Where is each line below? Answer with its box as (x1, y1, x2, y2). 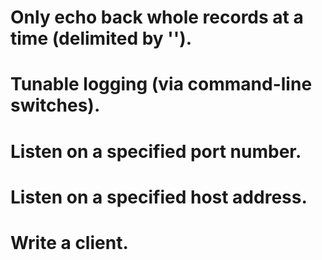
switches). (10, 94, 101, 117)
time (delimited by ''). (10, 27, 193, 50)
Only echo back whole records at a (10, 6, 304, 29)
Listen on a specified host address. (10, 186, 308, 208)
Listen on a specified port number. (10, 140, 302, 163)
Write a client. (10, 231, 129, 254)
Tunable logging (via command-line (10, 73, 313, 96)
